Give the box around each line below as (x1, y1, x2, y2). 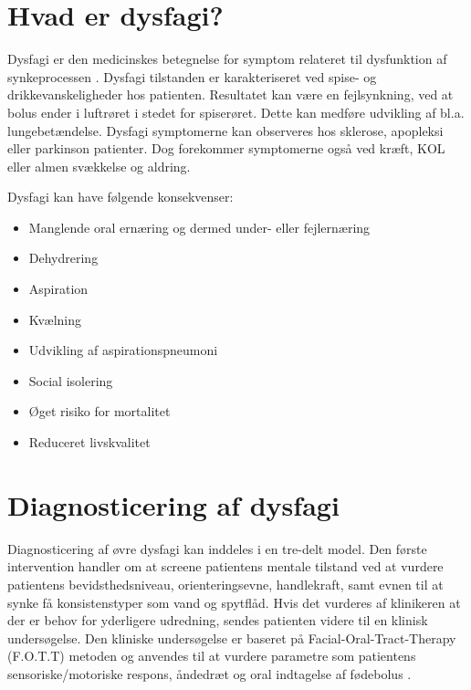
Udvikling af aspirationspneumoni (28, 340, 218, 360)
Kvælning (28, 309, 81, 329)
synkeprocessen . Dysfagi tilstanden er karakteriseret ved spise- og (7, 67, 377, 86)
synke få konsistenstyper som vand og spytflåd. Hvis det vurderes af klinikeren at (7, 592, 461, 612)
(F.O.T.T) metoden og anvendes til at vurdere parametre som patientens (7, 646, 416, 665)
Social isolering (28, 371, 113, 390)
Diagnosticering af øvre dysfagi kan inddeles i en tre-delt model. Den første (7, 538, 427, 558)
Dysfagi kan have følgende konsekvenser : (7, 187, 234, 206)
